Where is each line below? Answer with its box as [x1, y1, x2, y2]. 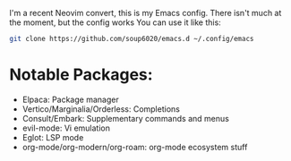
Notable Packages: [9, 64, 154, 85]
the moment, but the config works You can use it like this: [9, 17, 221, 28]
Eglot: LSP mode [21, 131, 84, 142]
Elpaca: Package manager [21, 94, 119, 105]
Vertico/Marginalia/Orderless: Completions [21, 103, 181, 114]
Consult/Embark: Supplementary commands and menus [21, 113, 230, 123]
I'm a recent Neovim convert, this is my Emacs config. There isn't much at [9, 8, 282, 18]
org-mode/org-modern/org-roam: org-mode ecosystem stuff [21, 141, 248, 152]
